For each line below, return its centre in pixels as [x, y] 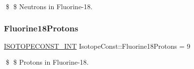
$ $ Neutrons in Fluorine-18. [49, 6]
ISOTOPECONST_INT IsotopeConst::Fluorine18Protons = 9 [97, 46]
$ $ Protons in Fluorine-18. [47, 62]
